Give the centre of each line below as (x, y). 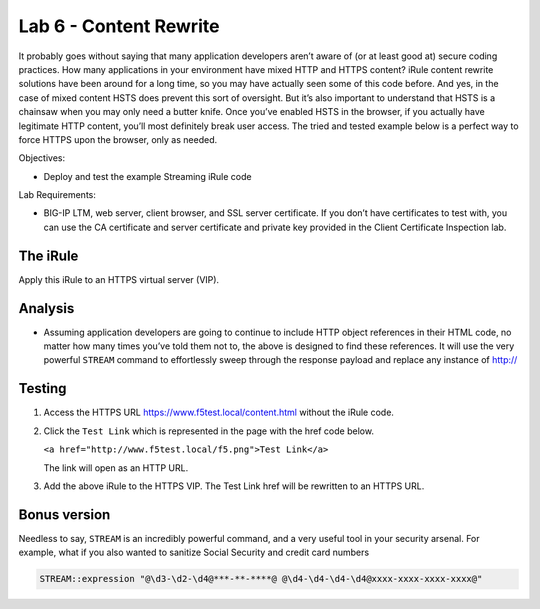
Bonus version (64, 514)
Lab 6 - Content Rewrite (119, 26)
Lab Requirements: (57, 195)
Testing (42, 388)
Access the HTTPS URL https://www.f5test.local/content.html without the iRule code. (219, 412)
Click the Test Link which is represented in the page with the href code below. (209, 431)
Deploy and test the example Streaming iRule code (147, 176)
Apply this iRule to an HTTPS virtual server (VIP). (119, 279)
